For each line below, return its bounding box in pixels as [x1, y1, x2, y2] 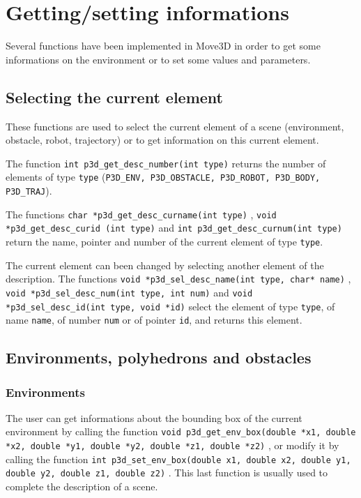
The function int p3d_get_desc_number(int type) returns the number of [6, 156, 326, 170]
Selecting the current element [6, 86, 223, 107]
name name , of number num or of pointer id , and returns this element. [6, 312, 302, 327]
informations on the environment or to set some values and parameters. [6, 52, 311, 66]
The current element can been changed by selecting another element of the [6, 257, 324, 272]
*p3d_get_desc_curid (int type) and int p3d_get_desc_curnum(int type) [6, 220, 342, 235]
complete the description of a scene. [6, 479, 158, 494]
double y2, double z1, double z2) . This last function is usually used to [6, 465, 328, 480]
